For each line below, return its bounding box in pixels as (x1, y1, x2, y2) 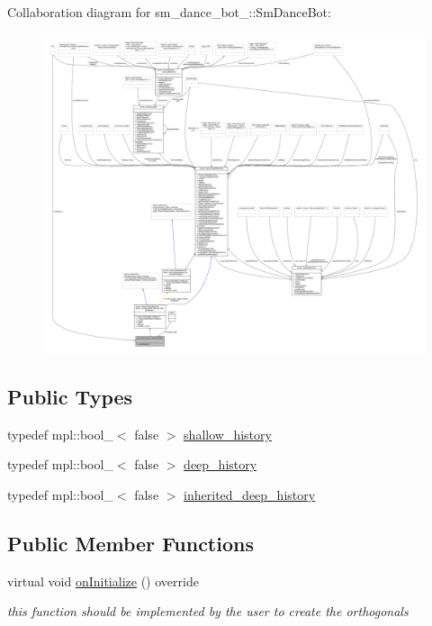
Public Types (7, 383, 133, 411)
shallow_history (184, 424, 272, 443)
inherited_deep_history (184, 485, 316, 504)
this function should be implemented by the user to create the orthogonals (7, 602, 409, 621)
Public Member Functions (7, 530, 254, 557)
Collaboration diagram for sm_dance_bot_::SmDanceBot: (7, 3, 331, 21)
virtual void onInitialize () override (7, 571, 199, 590)
